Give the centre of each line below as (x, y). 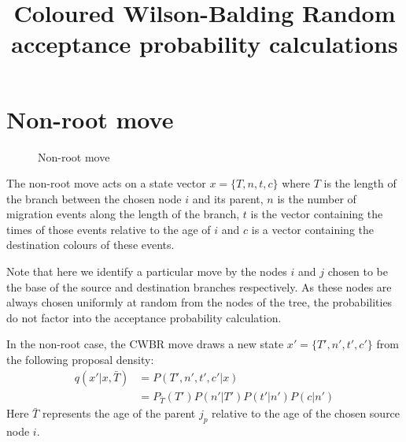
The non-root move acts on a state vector (106, 183)
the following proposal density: (80, 360)
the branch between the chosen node (94, 198)
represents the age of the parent (119, 413)
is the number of (317, 198)
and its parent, (228, 198)
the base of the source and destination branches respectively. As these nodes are (199, 286)
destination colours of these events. (90, 245)
